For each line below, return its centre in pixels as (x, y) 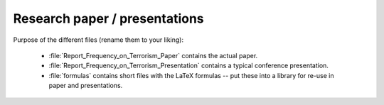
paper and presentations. (86, 86)
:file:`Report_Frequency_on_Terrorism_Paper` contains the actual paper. (153, 55)
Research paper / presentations (108, 18)
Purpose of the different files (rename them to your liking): (98, 40)
